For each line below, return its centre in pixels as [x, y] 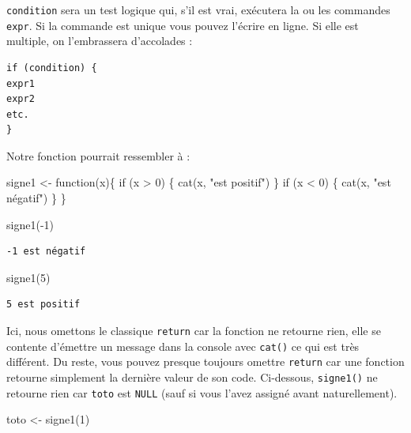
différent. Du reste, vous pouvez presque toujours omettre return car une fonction [205, 361]
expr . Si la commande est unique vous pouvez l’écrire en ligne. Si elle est [183, 25]
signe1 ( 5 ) [28, 277]
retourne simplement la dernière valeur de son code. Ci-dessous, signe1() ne [192, 377]
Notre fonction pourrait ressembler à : [98, 155]
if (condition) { [52, 68]
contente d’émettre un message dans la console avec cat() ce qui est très [183, 346]
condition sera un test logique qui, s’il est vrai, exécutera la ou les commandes [198, 9]
